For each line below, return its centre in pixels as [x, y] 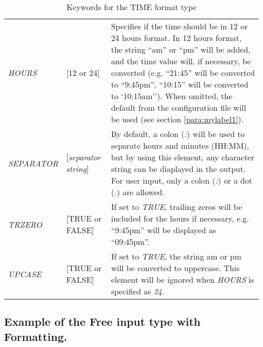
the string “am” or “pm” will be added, [181, 49]
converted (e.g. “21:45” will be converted [183, 73]
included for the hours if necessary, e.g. [180, 218]
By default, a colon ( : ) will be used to [178, 134]
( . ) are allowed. [138, 192]
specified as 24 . [138, 291]
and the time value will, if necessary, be [181, 61]
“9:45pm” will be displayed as [163, 230]
